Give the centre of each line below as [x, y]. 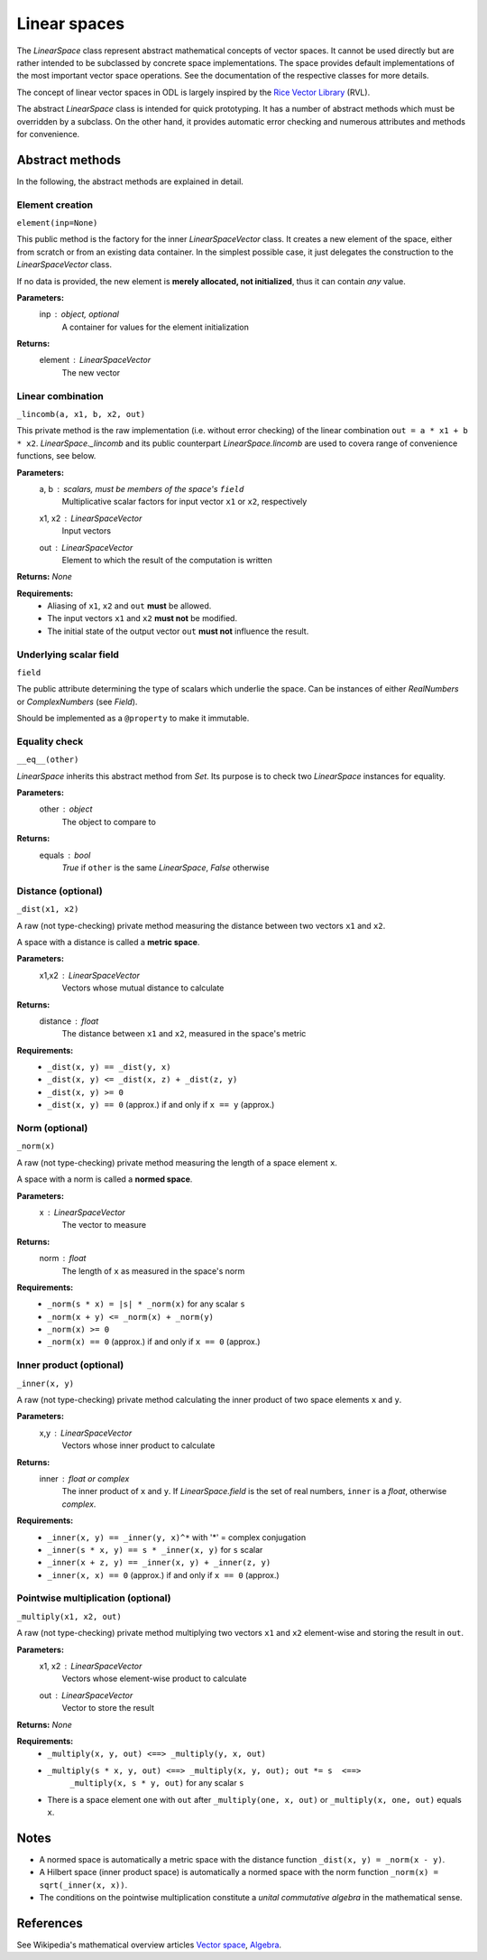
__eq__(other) [48, 760]
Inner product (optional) [70, 1365]
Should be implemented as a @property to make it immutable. [133, 719]
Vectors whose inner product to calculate [138, 1445]
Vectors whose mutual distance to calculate [143, 988]
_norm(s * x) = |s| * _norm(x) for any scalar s [146, 1304]
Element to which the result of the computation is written [167, 560]
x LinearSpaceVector [82, 1212]
